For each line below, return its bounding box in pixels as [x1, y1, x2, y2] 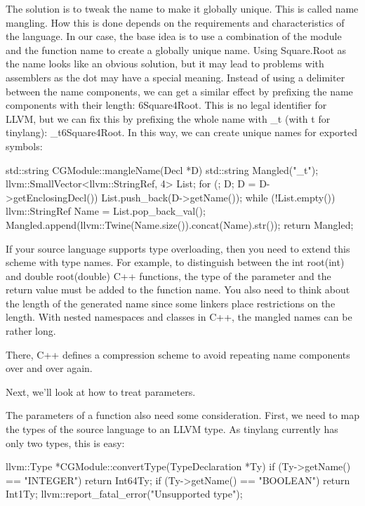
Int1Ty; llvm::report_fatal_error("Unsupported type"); [6, 486, 243, 501]
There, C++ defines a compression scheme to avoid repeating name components [6, 347, 350, 361]
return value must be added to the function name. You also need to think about [6, 282, 350, 297]
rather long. [6, 324, 56, 338]
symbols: [6, 138, 43, 153]
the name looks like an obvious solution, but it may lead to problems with [6, 56, 324, 71]
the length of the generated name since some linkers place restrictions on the [6, 295, 336, 310]
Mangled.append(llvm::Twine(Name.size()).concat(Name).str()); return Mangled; [6, 217, 354, 232]
